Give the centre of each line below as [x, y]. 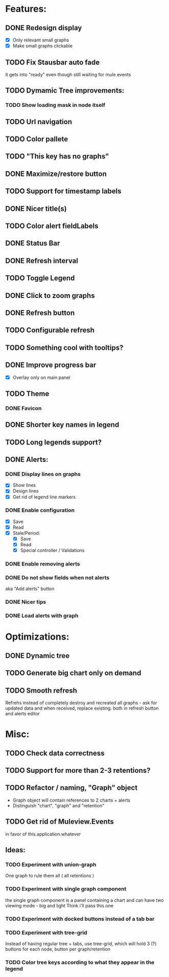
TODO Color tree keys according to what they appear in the [80, 962]
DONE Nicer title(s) [36, 208]
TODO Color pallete [37, 139]
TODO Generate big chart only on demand [73, 673]
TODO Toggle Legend [40, 278]
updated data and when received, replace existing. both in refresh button [82, 708]
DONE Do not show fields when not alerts [57, 578]
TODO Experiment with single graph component [66, 889]
